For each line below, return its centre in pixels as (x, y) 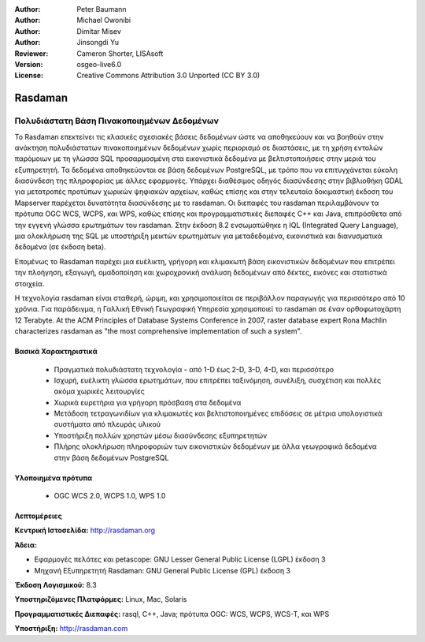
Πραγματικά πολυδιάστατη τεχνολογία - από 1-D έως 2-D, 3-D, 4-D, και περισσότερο (194, 369)
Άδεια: (26, 545)
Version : (29, 64)
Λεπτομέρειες (38, 516)
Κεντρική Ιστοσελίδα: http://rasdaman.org (85, 530)
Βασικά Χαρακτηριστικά (56, 352)
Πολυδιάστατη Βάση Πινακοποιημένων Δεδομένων (117, 121)
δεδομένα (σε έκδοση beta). (60, 247)
